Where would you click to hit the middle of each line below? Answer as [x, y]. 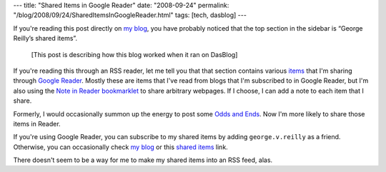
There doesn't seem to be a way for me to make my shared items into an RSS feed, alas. [143, 160]
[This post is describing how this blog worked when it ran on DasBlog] [134, 54]
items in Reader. [37, 123]
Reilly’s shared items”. [45, 39]
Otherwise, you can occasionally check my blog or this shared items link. [120, 147]
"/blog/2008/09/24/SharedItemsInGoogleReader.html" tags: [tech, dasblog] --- [130, 15]
